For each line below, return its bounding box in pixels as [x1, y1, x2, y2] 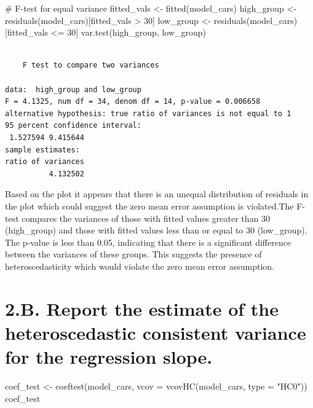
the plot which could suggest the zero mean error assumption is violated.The [5, 199, 294, 212]
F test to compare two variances [22, 61, 159, 70]
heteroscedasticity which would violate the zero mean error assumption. [5, 259, 274, 272]
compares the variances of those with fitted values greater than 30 [22, 211, 270, 224]
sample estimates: [5, 145, 80, 154]
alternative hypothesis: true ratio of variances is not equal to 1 [5, 109, 291, 118]
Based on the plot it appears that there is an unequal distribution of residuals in [5, 187, 309, 200]
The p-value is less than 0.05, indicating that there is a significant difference [5, 235, 291, 248]
